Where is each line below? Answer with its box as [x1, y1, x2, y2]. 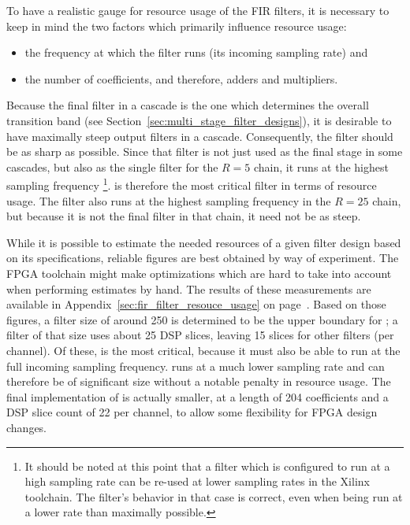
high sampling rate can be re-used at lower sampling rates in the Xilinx [24, 473, 370, 490]
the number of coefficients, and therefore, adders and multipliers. [24, 70, 338, 87]
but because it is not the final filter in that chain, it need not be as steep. [6, 208, 361, 224]
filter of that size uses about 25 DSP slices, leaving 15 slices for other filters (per [6, 327, 394, 343]
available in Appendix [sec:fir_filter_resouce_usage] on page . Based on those [6, 296, 386, 312]
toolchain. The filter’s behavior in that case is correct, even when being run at [24, 488, 403, 505]
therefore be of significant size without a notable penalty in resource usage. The [6, 373, 391, 390]
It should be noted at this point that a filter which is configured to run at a [24, 457, 390, 474]
